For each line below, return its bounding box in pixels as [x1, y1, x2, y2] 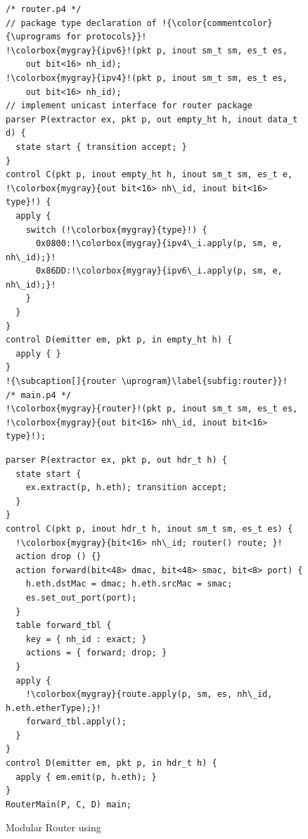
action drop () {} [15, 551, 102, 562]
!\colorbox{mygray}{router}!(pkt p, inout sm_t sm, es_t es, [6, 404, 298, 414]
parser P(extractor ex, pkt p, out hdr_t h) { [6, 455, 227, 465]
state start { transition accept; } [15, 141, 187, 152]
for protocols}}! [65, 32, 147, 42]
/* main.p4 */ [6, 390, 72, 400]
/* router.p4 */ [6, 4, 82, 14]
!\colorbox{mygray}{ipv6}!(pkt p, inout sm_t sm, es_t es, [6, 45, 288, 56]
